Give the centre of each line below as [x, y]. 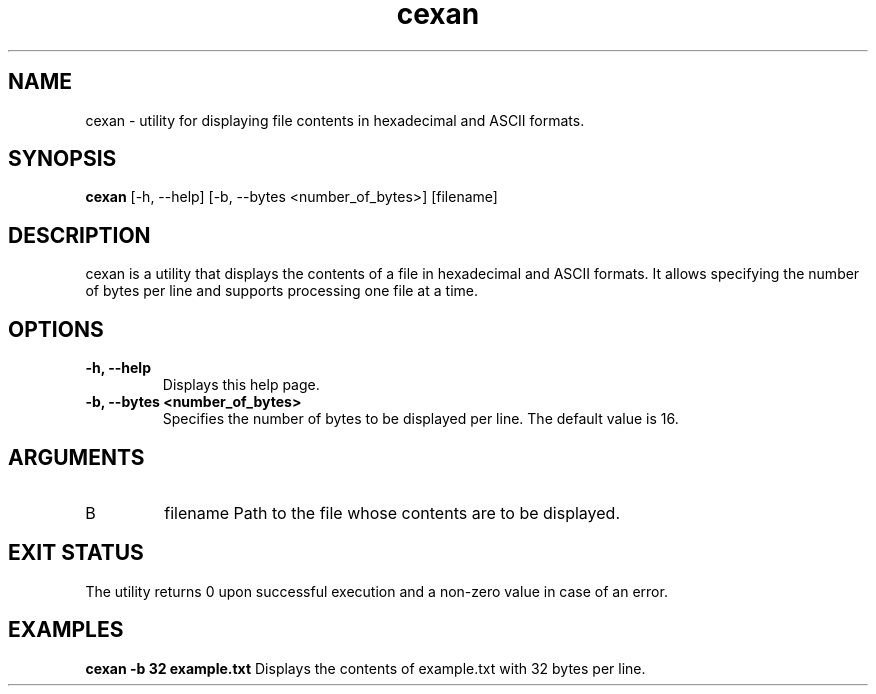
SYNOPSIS [62, 159]
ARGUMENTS [76, 457]
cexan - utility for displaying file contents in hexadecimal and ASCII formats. [335, 120]
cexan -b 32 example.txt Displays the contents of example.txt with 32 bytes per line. [365, 668]
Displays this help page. [241, 385]
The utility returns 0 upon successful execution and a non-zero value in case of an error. [376, 591]
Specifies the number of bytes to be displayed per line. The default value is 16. [420, 419]
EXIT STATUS [76, 553]
